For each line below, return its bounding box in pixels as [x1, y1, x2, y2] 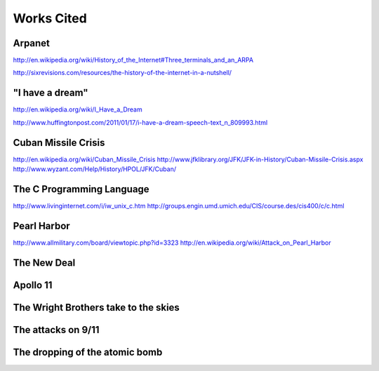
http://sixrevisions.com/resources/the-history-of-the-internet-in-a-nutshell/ [13, 69, 232, 77]
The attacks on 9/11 [13, 323, 100, 336]
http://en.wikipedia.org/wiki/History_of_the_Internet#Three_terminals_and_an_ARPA [13, 56, 254, 65]
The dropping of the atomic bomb [13, 346, 163, 358]
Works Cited [13, 11, 87, 26]
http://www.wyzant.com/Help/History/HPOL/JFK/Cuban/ [13, 165, 177, 173]
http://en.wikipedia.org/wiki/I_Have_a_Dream [13, 105, 143, 114]
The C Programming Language [13, 183, 150, 195]
